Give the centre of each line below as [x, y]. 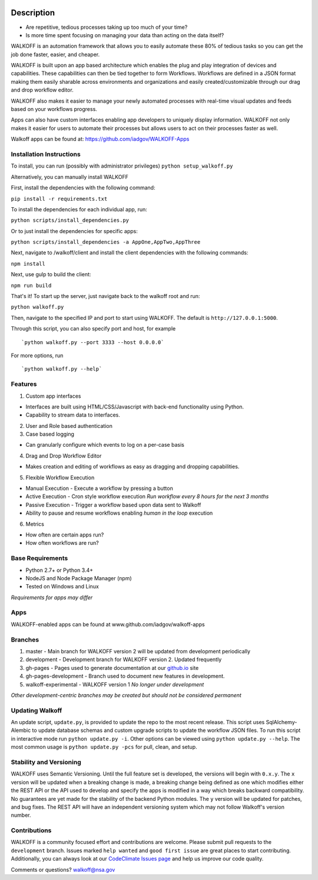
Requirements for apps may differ [52, 597]
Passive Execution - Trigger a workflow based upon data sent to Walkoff [113, 505]
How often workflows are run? [62, 543]
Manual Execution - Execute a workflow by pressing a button [99, 488]
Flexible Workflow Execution [60, 477]
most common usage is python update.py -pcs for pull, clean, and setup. [104, 747]
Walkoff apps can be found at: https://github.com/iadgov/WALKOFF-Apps [100, 139]
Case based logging [50, 434]
